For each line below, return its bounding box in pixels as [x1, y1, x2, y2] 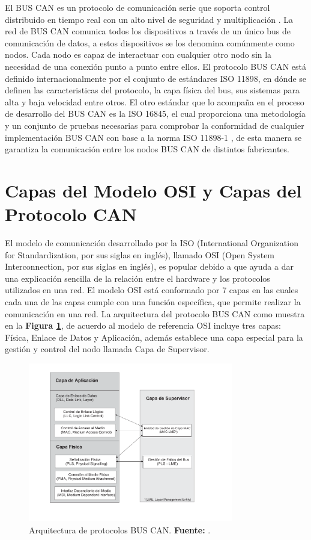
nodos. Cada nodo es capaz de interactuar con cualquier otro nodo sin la [5, 48, 272, 61]
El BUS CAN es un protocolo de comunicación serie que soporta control [5, 1, 270, 13]
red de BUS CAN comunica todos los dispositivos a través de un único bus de [5, 25, 291, 37]
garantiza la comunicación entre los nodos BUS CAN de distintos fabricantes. [5, 143, 289, 155]
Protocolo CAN [5, 202, 137, 226]
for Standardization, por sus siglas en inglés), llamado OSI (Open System [5, 248, 275, 261]
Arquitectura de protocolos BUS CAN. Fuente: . [29, 523, 211, 536]
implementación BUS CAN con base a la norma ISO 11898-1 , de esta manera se [5, 131, 302, 143]
